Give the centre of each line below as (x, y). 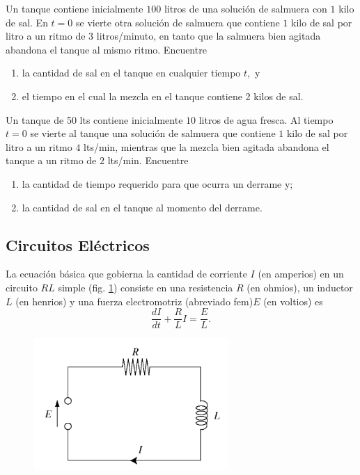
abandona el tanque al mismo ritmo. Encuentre (106, 49)
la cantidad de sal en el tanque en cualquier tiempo (131, 73)
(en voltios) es (293, 301)
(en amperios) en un (301, 274)
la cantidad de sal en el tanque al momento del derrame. (142, 207)
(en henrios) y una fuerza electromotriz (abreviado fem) (134, 301)
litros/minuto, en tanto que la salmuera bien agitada (209, 36)
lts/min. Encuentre (148, 160)
